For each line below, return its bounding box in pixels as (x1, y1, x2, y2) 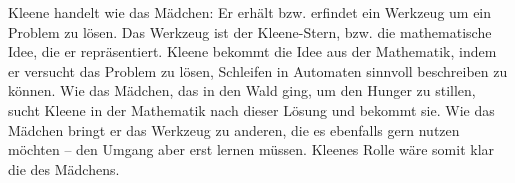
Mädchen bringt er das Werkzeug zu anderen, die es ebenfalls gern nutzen (8, 119, 460, 140)
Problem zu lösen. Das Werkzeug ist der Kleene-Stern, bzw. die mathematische (8, 21, 492, 42)
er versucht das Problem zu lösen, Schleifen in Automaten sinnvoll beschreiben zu (8, 60, 508, 81)
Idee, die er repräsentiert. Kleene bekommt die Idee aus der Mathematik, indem (8, 41, 497, 62)
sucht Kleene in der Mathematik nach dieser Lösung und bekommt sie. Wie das (8, 99, 495, 120)
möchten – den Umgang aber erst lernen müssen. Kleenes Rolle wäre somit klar (8, 139, 495, 160)
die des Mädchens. (8, 158, 120, 179)
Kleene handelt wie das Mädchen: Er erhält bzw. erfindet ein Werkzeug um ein (8, 2, 492, 22)
